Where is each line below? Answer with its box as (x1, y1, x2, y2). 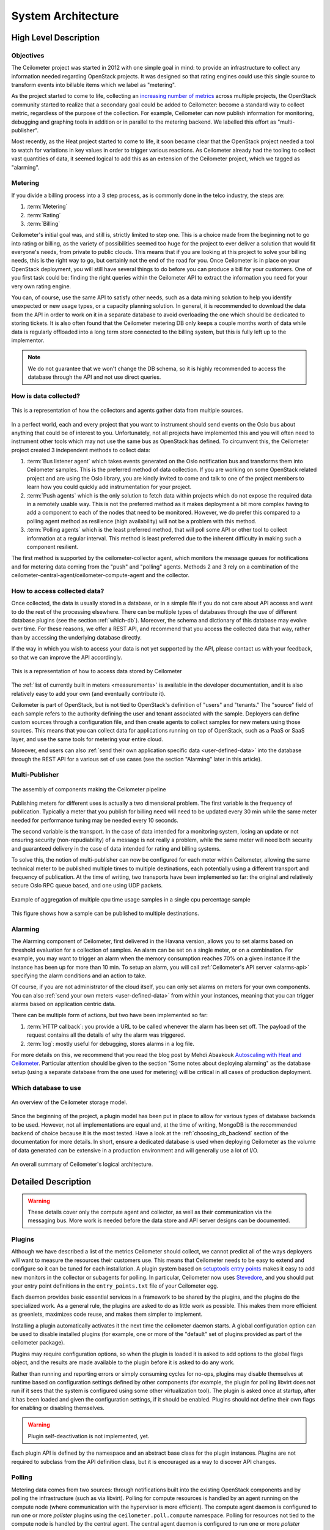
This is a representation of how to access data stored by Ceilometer (11, 668, 183, 675)
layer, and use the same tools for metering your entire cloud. (11, 735, 163, 743)
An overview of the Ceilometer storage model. (11, 1099, 128, 1106)
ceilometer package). (11, 1339, 65, 1346)
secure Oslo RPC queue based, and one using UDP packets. (11, 882, 163, 889)
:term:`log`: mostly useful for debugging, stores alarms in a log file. (26, 1040, 195, 1047)
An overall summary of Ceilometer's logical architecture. (11, 1160, 153, 1168)
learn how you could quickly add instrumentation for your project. (26, 483, 192, 491)
